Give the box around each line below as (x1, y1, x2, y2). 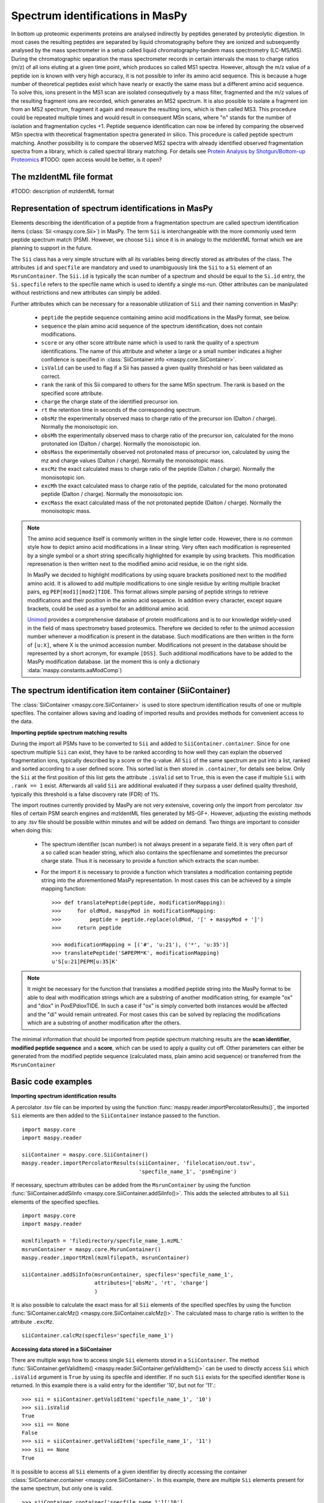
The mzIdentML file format (11, 172, 113, 182)
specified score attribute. (41, 390, 103, 397)
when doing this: (11, 827, 52, 834)
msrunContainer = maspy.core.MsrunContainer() (22, 1246, 161, 1253)
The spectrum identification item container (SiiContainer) (11, 685, 231, 696)
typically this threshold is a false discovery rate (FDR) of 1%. (11, 791, 160, 798)
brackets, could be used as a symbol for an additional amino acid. (27, 605, 190, 613)
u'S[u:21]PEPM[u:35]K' (52, 958, 119, 965)
